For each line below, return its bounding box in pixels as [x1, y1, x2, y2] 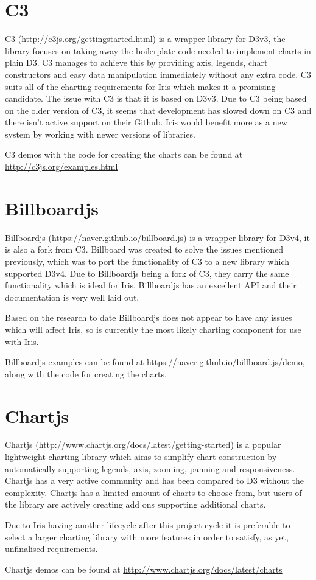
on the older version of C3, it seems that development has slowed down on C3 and [5, 103, 312, 116]
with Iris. [5, 335, 39, 348]
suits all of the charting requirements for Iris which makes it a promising [5, 80, 276, 93]
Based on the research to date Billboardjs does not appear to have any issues [5, 311, 292, 324]
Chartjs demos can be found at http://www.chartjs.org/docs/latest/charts [5, 562, 283, 575]
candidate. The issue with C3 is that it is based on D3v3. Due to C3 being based [5, 92, 307, 105]
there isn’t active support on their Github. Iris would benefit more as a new [5, 116, 287, 128]
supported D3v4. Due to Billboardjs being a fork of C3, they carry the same [5, 267, 289, 279]
